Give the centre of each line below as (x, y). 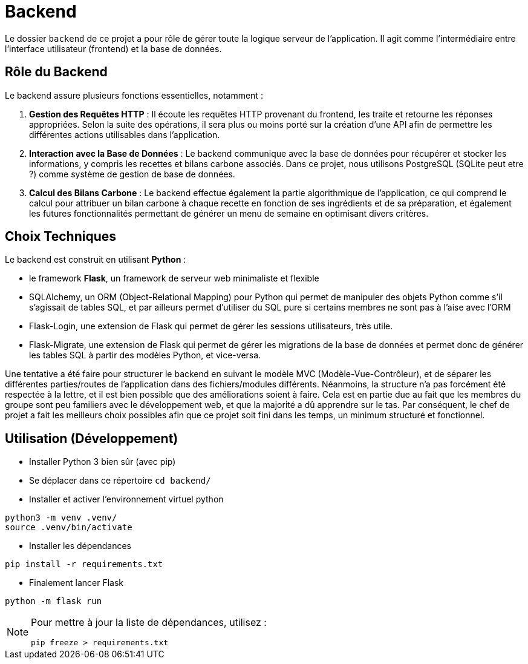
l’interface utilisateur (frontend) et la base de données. (113, 48)
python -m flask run (54, 601)
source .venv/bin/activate (69, 528)
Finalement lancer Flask (77, 583)
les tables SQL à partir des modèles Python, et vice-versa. (145, 355)
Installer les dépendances (80, 546)
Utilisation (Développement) (92, 438)
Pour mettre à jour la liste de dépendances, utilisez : (149, 623)
